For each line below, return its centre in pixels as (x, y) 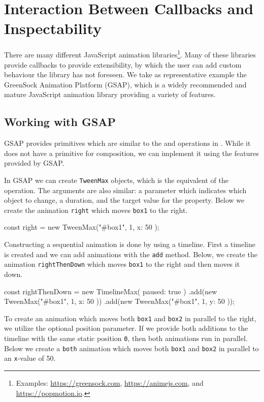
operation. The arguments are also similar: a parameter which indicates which (125, 190)
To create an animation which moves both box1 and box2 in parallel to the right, (130, 318)
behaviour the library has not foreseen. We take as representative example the (125, 74)
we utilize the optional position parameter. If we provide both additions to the (126, 328)
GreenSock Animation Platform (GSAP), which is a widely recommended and (125, 84)
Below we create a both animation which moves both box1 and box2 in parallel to (131, 348)
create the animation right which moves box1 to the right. (96, 210)
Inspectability (53, 28)
